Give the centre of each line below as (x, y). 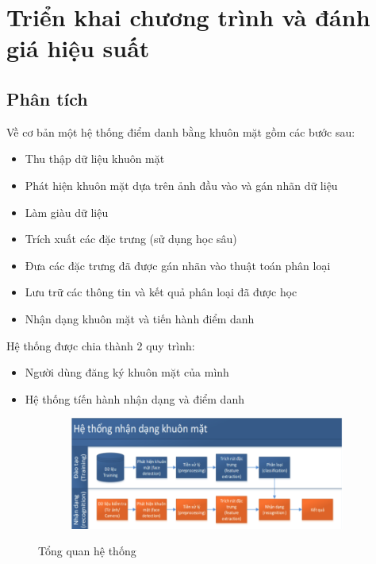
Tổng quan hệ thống (87, 551)
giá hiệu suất (78, 48)
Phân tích (47, 98)
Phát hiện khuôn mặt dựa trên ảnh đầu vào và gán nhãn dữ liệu (181, 185)
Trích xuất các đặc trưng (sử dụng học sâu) (131, 239)
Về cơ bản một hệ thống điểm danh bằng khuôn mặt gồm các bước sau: (181, 131)
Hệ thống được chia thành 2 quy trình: (101, 345)
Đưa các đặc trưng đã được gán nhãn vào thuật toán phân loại (178, 265)
